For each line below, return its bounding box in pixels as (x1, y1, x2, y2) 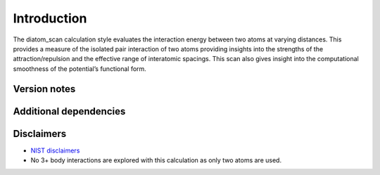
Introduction (13, 11, 87, 26)
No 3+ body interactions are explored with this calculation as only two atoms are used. (30, 156, 281, 164)
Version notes (13, 83, 76, 95)
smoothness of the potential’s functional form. (13, 64, 147, 73)
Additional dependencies (13, 105, 126, 117)
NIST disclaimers (30, 146, 80, 155)
